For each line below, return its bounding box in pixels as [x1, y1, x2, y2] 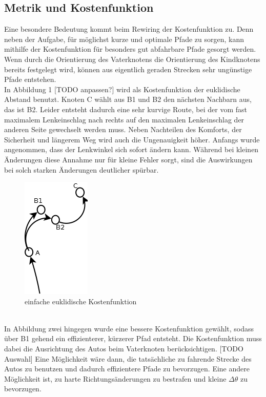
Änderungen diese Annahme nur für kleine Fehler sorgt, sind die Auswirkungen [4, 154, 253, 164]
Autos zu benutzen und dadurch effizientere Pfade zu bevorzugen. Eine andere [4, 363, 250, 374]
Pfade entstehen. [4, 74, 56, 85]
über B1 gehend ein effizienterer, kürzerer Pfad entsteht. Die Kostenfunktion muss [4, 333, 262, 344]
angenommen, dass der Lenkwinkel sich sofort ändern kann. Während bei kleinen [4, 144, 259, 155]
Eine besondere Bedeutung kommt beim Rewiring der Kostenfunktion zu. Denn [4, 24, 254, 34]
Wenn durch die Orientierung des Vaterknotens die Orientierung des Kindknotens [4, 53, 260, 64]
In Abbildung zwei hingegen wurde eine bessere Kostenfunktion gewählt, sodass [4, 323, 254, 333]
